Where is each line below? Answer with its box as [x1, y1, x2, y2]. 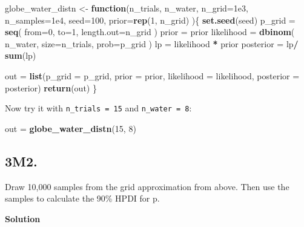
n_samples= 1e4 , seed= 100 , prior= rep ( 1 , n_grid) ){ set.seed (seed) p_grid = [5, 13, 296, 26]
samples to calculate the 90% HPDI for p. [5, 192, 160, 205]
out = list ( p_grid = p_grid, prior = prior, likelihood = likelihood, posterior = [5, 69, 300, 82]
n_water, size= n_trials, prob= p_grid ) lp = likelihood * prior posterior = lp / [5, 37, 299, 50]
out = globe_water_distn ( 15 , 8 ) [5, 122, 136, 134]
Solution [5, 212, 41, 225]
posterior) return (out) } [5, 81, 97, 94]
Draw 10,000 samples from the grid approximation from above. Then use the [5, 180, 289, 192]
